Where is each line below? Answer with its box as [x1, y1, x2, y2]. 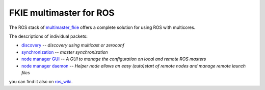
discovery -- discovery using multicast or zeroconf [21, 42, 125, 48]
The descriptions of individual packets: [9, 33, 88, 39]
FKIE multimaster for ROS [9, 7, 115, 18]
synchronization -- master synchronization [21, 49, 108, 55]
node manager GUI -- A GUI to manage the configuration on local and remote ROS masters [21, 56, 206, 62]
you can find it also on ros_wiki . [9, 79, 73, 85]
